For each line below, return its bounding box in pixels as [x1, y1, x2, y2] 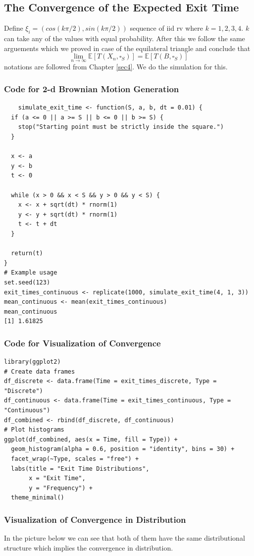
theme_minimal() [11, 494, 64, 501]
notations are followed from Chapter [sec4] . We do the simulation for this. [4, 61, 228, 72]
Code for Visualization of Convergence [4, 336, 161, 349]
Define [4, 23, 23, 33]
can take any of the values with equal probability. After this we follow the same [4, 33, 245, 43]
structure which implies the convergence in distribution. [4, 542, 173, 553]
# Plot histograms [4, 426, 64, 434]
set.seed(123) [4, 278, 51, 286]
